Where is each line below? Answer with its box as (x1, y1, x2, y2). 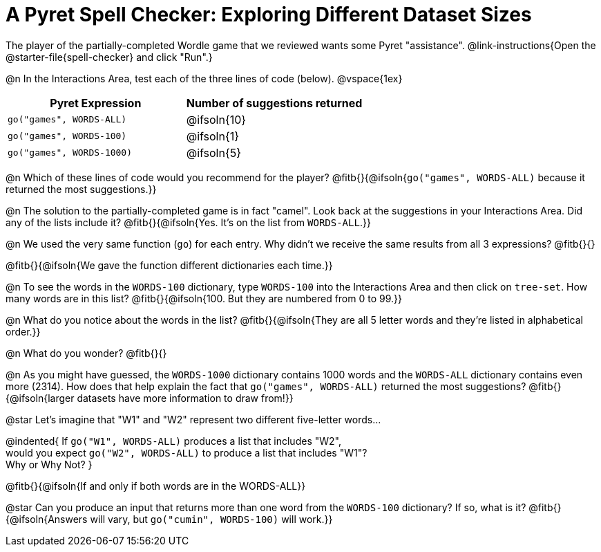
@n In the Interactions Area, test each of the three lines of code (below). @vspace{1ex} (6, 72, 403, 84)
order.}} (6, 325, 41, 338)
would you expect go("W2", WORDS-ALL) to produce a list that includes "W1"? (6, 446, 368, 459)
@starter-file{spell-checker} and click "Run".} (6, 50, 213, 63)
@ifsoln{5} (186, 145, 242, 160)
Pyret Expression (50, 95, 142, 110)
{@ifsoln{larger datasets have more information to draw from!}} (6, 392, 294, 404)
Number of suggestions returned (186, 95, 363, 110)
